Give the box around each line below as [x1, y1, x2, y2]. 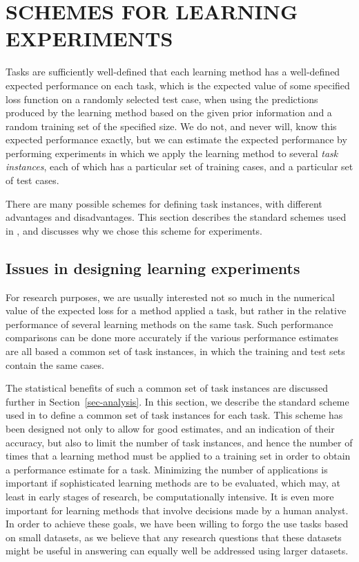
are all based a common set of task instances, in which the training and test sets [6, 344, 345, 359]
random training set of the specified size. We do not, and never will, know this [6, 118, 337, 133]
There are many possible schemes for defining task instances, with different [6, 196, 322, 210]
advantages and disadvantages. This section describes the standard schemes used [6, 210, 347, 224]
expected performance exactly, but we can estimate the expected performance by [6, 132, 347, 147]
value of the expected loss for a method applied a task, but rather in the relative [6, 303, 347, 318]
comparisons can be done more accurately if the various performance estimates [6, 330, 339, 345]
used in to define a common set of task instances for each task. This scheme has [6, 408, 343, 422]
